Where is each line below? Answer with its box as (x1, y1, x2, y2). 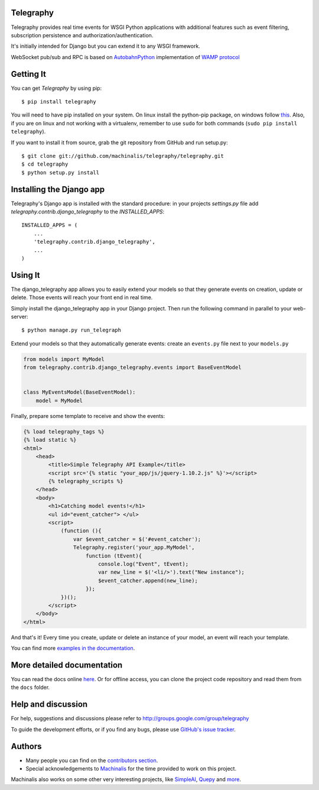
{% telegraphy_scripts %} (48, 478, 123, 485)
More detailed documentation (11, 660, 123, 670)
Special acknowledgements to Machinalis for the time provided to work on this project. (25, 765, 236, 772)
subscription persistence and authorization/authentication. (11, 31, 154, 38)
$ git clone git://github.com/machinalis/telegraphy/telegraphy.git (21, 153, 224, 159)
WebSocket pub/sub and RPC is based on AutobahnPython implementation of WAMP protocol (11, 53, 240, 60)
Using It (11, 270, 41, 280)
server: (11, 313, 29, 320)
